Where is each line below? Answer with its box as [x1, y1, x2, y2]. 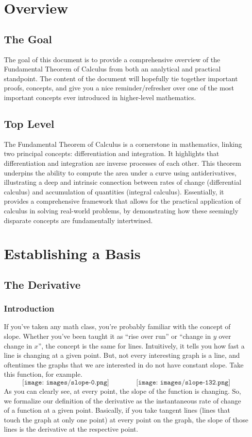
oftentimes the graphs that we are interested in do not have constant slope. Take [4, 359, 244, 369]
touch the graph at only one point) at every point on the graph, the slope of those [4, 414, 249, 424]
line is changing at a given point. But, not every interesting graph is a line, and [4, 350, 240, 360]
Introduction [4, 302, 54, 315]
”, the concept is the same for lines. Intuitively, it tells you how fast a [38, 340, 245, 350]
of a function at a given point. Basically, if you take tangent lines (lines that [4, 405, 230, 415]
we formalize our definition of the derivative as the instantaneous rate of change [4, 395, 241, 405]
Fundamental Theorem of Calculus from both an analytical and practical [4, 64, 221, 74]
